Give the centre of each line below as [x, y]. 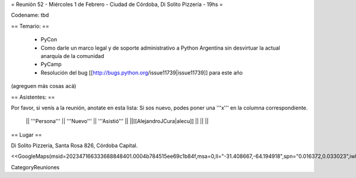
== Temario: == [30, 26]
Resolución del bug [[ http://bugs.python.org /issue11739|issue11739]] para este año [142, 72]
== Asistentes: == [33, 97]
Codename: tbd [30, 15]
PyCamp [51, 64]
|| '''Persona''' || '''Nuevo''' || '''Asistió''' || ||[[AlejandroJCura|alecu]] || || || [117, 121]
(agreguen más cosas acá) [44, 86]
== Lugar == [26, 135]
